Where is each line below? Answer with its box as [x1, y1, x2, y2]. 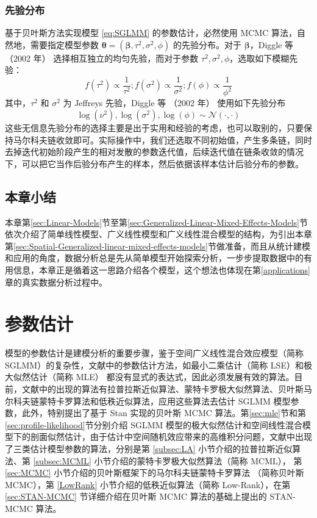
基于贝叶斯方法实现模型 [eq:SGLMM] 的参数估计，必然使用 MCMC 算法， [5, 26, 297, 39]
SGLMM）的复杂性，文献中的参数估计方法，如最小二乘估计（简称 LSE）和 [5, 358, 304, 371]
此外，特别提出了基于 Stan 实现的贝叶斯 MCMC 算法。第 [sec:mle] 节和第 [21, 406, 306, 419]
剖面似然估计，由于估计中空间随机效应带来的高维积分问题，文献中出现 [30, 430, 312, 443]
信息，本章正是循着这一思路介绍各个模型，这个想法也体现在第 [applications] [13, 263, 310, 276]
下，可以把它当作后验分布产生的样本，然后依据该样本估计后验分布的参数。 [5, 157, 304, 170]
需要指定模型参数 [30, 38, 99, 51]
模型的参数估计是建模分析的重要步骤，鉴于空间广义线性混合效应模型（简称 [5, 347, 304, 359]
